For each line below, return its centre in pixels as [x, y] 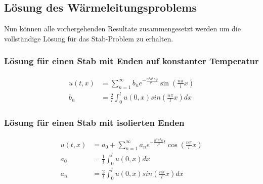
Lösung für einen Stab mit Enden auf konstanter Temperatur [131, 61]
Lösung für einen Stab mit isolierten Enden [94, 122]
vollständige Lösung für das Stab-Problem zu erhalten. [89, 38]
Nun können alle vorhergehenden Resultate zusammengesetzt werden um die [122, 29]
